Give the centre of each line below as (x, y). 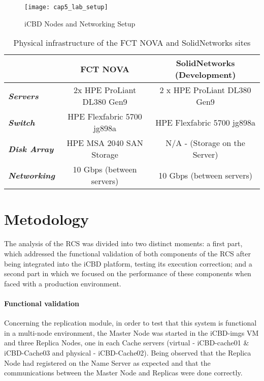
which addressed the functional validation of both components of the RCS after (127, 253)
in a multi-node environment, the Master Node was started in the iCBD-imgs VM (131, 332)
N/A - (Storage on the (205, 143)
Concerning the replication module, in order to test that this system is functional (130, 323)
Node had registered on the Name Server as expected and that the (107, 362)
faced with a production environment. (63, 283)
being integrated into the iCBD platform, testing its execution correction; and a (128, 263)
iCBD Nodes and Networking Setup (80, 23)
